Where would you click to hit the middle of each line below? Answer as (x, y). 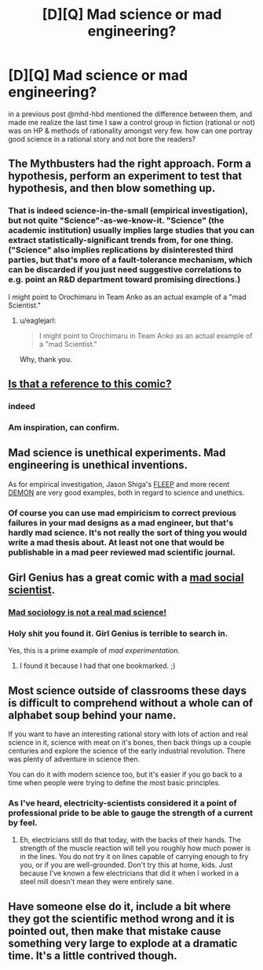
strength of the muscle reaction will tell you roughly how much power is (135, 848)
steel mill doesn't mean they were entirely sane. (97, 882)
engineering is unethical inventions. (98, 465)
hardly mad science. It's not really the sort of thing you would (128, 533)
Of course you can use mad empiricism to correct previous (122, 513)
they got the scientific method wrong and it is (121, 918)
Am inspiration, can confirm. (64, 427)
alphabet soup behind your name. (92, 715)
